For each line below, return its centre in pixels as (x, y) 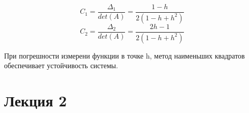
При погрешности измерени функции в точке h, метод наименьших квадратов (124, 55)
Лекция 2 (36, 101)
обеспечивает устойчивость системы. (61, 65)
